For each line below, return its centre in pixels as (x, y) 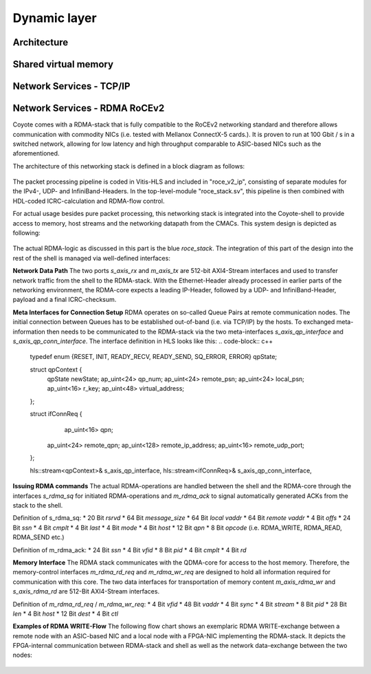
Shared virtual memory (63, 64)
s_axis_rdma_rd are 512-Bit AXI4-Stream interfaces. (86, 591)
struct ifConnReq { (56, 414)
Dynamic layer (55, 18)
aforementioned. (36, 153)
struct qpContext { (56, 369)
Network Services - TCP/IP (71, 86)
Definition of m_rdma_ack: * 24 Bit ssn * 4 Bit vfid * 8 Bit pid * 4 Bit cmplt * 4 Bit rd (130, 550)
